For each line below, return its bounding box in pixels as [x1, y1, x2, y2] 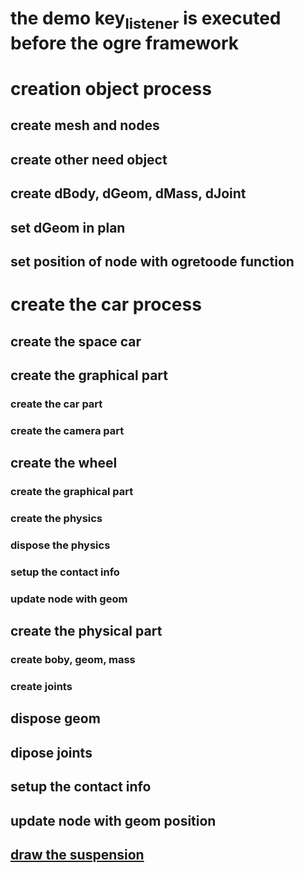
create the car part [10, 397, 103, 411]
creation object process [10, 77, 212, 100]
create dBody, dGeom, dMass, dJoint [10, 185, 247, 202]
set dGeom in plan [10, 219, 126, 236]
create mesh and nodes [10, 117, 160, 134]
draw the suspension [10, 846, 145, 863]
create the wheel [10, 455, 118, 472]
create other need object [10, 151, 168, 168]
